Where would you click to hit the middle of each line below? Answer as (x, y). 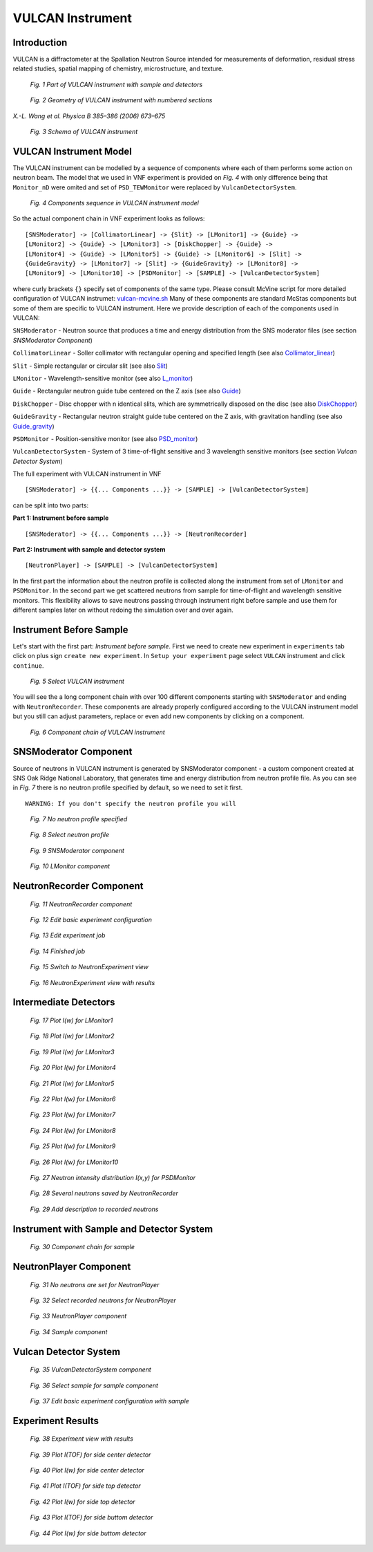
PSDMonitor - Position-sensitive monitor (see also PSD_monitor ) (105, 438)
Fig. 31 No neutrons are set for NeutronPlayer (95, 1284)
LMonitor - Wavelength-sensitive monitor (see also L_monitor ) (103, 378)
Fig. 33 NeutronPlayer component (78, 1316)
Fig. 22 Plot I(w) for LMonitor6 (73, 1098)
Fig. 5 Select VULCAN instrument (77, 682)
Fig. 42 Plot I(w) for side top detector (83, 1502)
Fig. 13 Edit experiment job (68, 935)
